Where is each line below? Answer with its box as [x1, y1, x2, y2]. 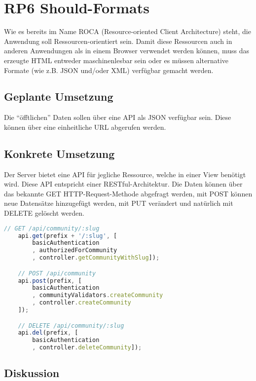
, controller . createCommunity [32, 299, 131, 306]
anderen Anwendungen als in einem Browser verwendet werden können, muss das [4, 45, 249, 56]
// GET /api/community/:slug [4, 225, 100, 232]
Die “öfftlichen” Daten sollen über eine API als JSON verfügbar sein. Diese [4, 112, 231, 122]
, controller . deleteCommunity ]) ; [32, 344, 142, 351]
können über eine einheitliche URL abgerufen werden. [4, 121, 166, 132]
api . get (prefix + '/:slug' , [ [18, 232, 117, 239]
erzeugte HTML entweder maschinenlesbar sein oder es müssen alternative [4, 55, 228, 65]
